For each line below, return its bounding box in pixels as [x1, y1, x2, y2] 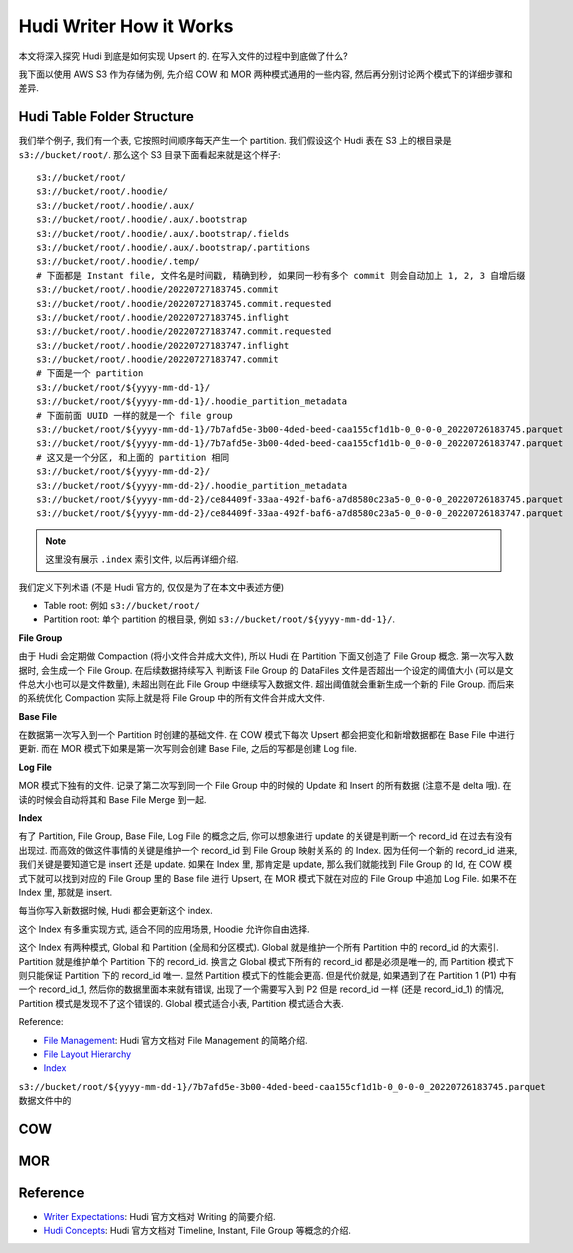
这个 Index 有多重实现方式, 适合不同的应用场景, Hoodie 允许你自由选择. [18, 923, 310, 935]
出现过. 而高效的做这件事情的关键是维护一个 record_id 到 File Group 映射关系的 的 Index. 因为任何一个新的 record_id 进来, [18, 844, 518, 856]
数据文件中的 [18, 1095, 72, 1107]
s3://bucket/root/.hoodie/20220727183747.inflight [36, 340, 290, 351]
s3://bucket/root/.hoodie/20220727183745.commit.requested [36, 298, 332, 309]
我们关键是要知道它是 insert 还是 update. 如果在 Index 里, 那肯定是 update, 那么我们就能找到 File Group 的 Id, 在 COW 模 [18, 858, 513, 870]
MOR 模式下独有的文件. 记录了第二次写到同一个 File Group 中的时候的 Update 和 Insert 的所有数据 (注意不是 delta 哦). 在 [18, 780, 512, 792]
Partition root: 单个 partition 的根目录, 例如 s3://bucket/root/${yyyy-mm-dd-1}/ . [43, 613, 395, 625]
